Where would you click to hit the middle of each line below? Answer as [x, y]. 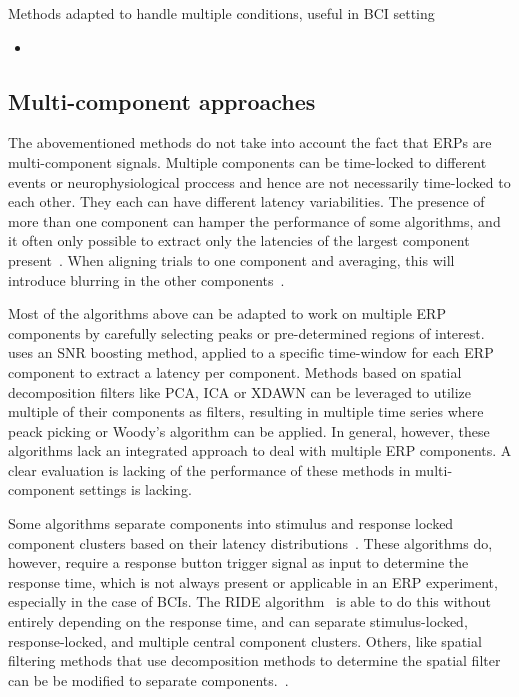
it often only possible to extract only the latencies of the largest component [239, 240]
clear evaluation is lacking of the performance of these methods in [209, 469]
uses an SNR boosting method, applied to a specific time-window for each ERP [251, 352]
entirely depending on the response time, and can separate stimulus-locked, [238, 621]
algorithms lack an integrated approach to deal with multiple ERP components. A [260, 450]
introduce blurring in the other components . [146, 279]
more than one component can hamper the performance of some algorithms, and [254, 220]
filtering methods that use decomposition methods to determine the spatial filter [254, 660]
